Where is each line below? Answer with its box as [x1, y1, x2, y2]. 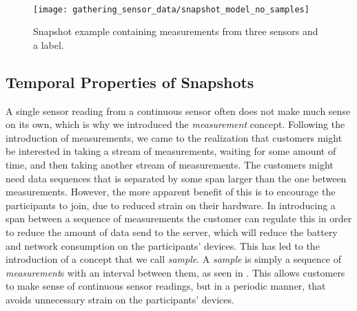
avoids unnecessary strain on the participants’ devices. [6, 292, 234, 306]
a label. [33, 37, 64, 52]
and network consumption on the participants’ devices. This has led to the [6, 238, 320, 253]
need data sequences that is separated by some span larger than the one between [6, 171, 347, 185]
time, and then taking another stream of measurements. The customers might [6, 158, 334, 172]
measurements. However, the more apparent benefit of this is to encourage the [6, 184, 336, 199]
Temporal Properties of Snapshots [6, 71, 254, 92]
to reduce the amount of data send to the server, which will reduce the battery [6, 224, 338, 239]
